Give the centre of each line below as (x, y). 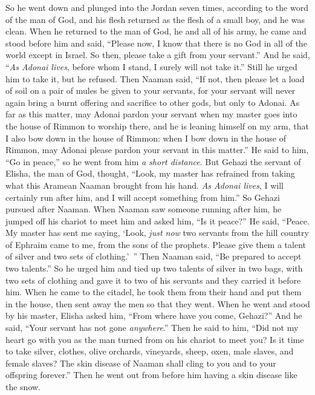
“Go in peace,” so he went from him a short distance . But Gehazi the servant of (153, 161)
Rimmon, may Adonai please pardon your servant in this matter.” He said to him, (157, 150)
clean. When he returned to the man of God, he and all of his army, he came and (156, 31)
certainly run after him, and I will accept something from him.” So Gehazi (143, 197)
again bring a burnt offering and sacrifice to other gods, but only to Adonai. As (153, 102)
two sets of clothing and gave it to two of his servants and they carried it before (153, 280)
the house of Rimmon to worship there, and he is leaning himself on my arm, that (157, 126)
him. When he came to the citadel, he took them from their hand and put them (154, 292)
